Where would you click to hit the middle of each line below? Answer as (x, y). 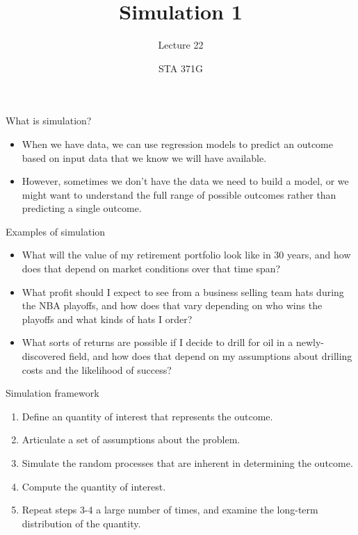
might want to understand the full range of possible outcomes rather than (179, 194)
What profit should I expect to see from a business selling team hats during (183, 291)
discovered (44, 356)
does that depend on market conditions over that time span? (151, 269)
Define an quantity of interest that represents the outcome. (147, 416)
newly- (310, 342)
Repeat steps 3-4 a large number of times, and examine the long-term (170, 510)
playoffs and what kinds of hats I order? (107, 319)
